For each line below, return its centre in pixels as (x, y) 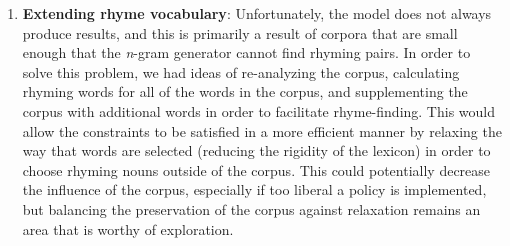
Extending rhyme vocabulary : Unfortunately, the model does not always (257, 13)
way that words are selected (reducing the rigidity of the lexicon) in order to (256, 150)
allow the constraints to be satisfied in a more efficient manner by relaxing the (262, 130)
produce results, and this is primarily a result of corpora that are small (240, 32)
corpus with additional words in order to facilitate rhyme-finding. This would (259, 110)
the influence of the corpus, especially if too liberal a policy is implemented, (254, 189)
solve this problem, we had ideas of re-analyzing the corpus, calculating (241, 71)
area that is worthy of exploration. (128, 228)
